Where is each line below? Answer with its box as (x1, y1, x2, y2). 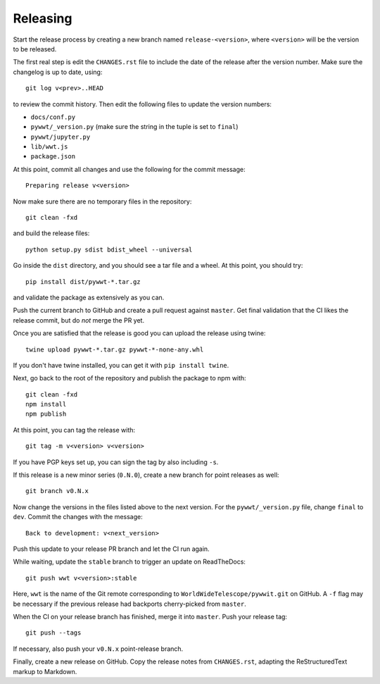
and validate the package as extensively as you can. (13, 293, 165, 301)
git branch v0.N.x (25, 487, 89, 495)
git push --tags (25, 629, 82, 637)
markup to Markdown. (13, 667, 77, 676)
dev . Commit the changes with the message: (13, 513, 144, 521)
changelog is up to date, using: (13, 68, 103, 76)
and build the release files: (13, 229, 90, 237)
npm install (25, 400, 67, 409)
